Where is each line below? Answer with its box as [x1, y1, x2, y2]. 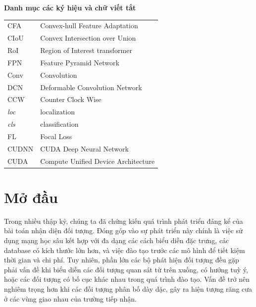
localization [40, 106, 75, 117]
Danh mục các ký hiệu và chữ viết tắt [4, 2, 136, 12]
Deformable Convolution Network [40, 82, 142, 92]
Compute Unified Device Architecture [40, 155, 155, 166]
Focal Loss [40, 131, 72, 141]
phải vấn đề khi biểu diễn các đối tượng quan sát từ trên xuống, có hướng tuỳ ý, [4, 264, 248, 274]
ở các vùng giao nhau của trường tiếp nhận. [4, 293, 137, 304]
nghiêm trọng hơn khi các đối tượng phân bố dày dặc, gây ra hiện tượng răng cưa [4, 284, 253, 294]
